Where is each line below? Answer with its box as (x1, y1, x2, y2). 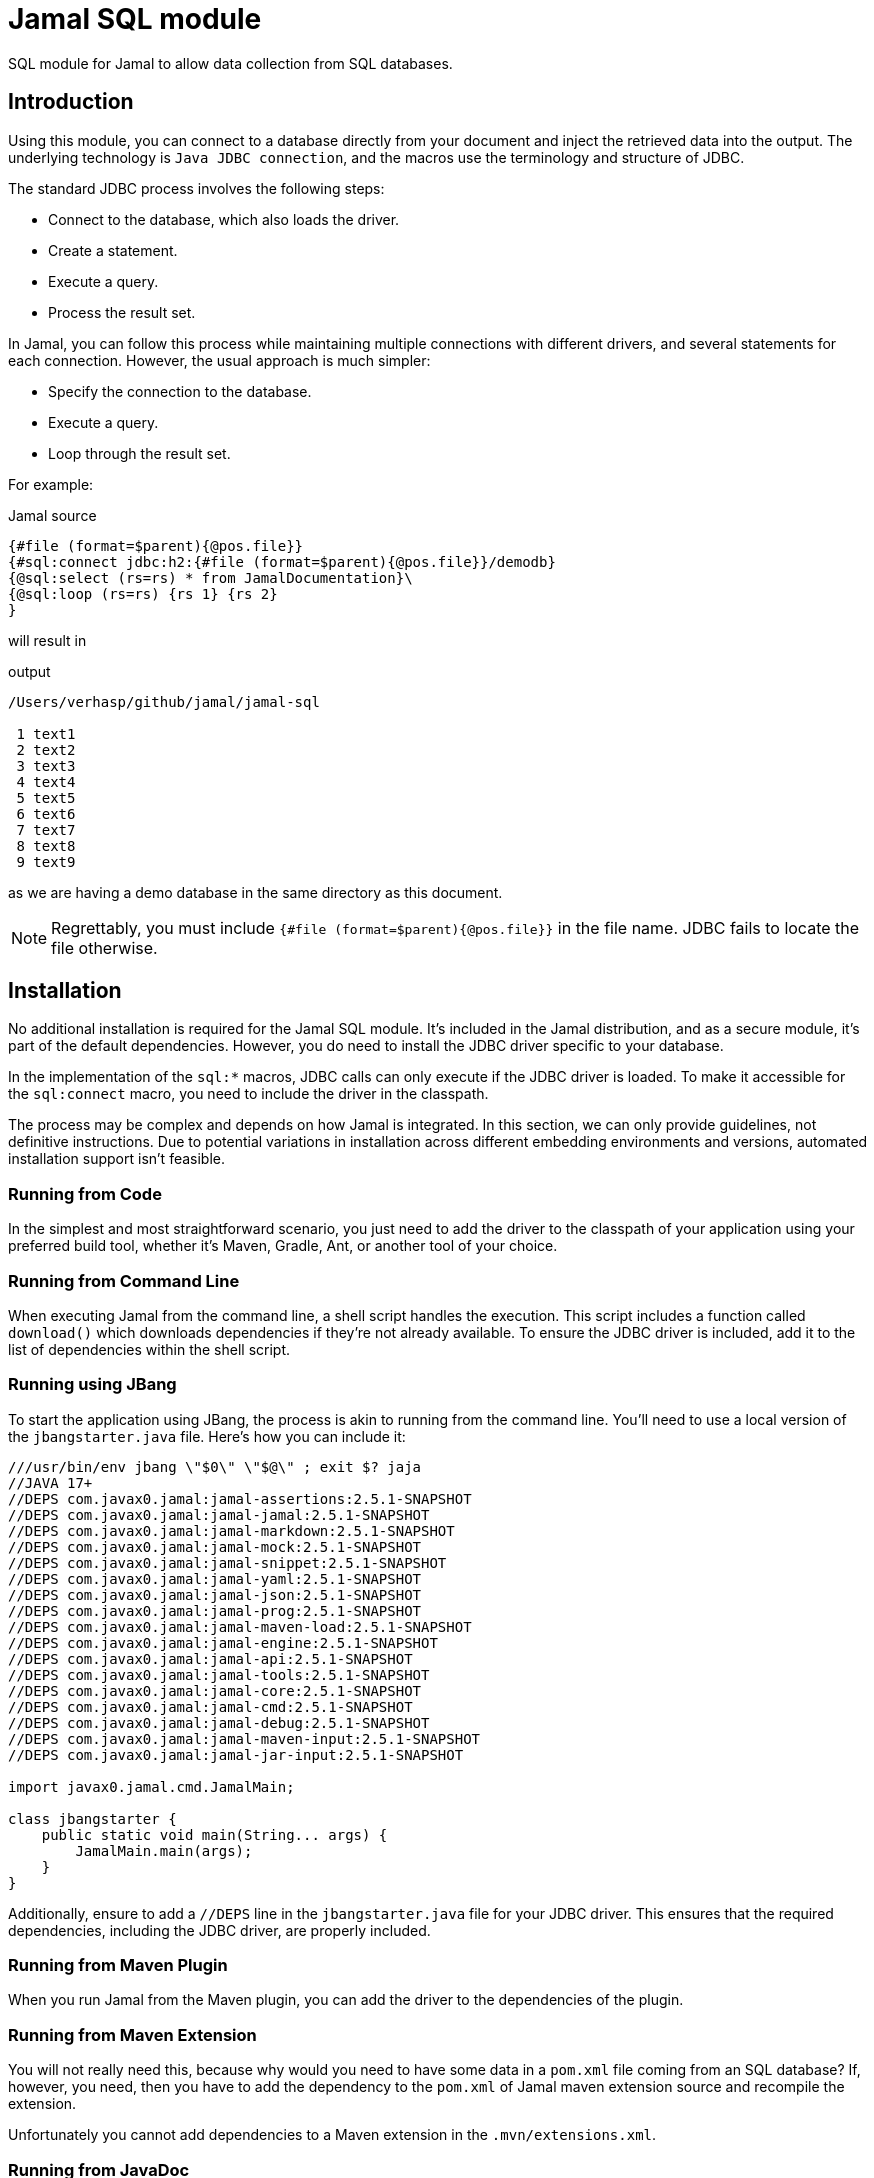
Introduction (8, 89, 134, 115)
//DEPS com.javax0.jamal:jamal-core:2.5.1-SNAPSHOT (8, 1682, 422, 1699)
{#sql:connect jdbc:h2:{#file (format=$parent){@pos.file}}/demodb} (8, 553, 556, 570)
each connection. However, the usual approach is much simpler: (8, 351, 431, 369)
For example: (8, 475, 94, 493)
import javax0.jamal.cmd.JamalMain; (8, 1778, 295, 1795)
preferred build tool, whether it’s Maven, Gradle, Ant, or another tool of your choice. (8, 1237, 558, 1255)
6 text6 (16, 805, 76, 822)
